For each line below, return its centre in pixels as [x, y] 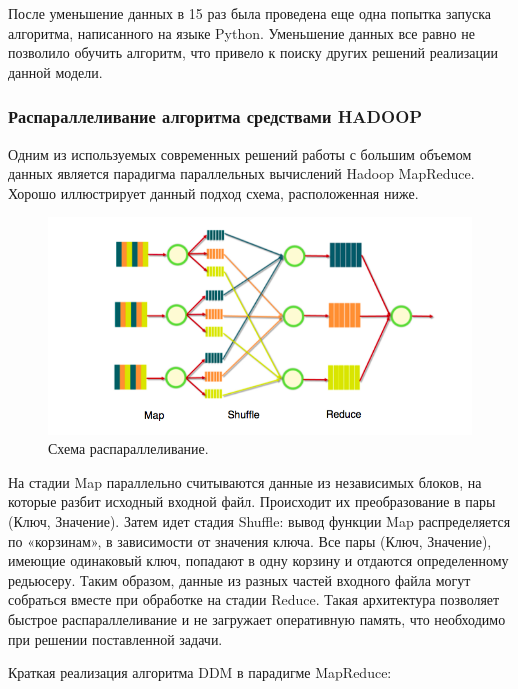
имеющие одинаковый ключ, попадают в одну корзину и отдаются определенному [258, 560]
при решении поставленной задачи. [115, 638]
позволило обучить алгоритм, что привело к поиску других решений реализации [253, 52]
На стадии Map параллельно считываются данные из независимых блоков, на [245, 481]
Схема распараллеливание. [128, 448]
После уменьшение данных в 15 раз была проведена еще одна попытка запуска [250, 13]
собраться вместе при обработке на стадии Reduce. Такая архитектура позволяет [254, 599]
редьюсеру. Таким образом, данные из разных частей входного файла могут [239, 579]
